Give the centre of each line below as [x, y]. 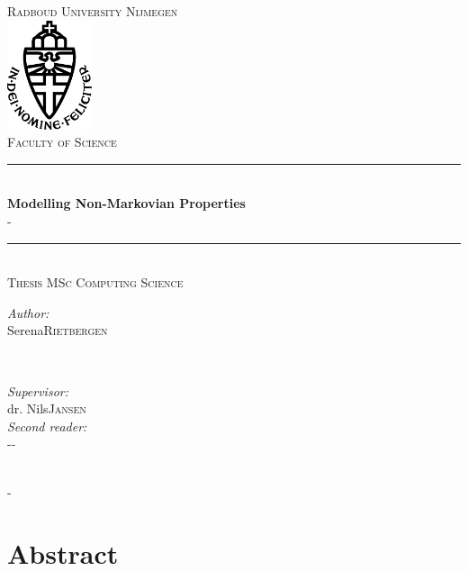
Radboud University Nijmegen [93, 11]
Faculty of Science [62, 142]
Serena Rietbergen [58, 330]
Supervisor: [38, 390]
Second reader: [47, 426]
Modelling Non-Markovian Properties [126, 203]
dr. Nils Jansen [47, 408]
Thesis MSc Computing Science [95, 282]
